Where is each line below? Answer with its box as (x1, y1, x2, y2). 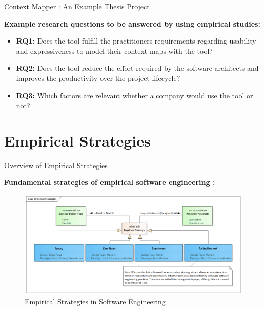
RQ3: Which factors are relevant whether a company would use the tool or (16, 90, 253, 100)
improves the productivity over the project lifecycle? (16, 72, 180, 83)
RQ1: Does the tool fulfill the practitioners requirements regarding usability (16, 35, 256, 46)
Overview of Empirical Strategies (4, 159, 108, 170)
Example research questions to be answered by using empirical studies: (4, 18, 260, 29)
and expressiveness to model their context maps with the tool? (16, 45, 213, 56)
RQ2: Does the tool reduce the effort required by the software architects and (16, 63, 259, 73)
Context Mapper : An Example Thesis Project (4, 1, 150, 11)
